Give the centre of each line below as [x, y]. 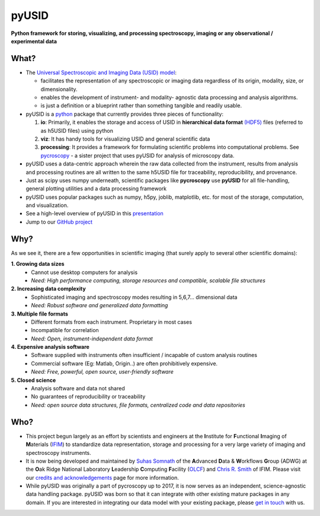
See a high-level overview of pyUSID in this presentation [95, 214]
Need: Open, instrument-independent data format [92, 339]
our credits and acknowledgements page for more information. [102, 477]
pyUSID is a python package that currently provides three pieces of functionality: [124, 114]
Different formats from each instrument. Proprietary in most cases [112, 322]
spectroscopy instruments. [58, 453]
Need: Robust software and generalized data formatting [100, 305]
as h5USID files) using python [77, 130]
